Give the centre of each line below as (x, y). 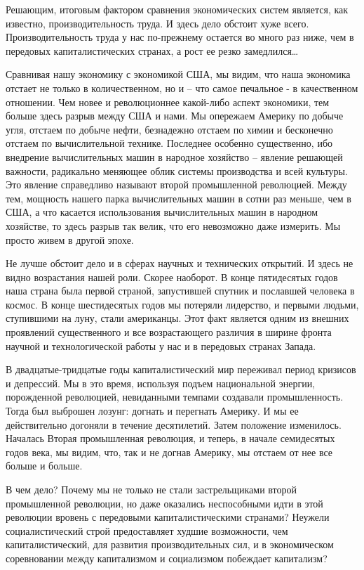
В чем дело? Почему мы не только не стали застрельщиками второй (151, 489)
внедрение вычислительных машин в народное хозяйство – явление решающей (174, 156)
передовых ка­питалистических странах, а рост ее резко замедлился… (152, 50)
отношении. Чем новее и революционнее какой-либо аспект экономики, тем (168, 102)
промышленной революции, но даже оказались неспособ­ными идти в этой (164, 503)
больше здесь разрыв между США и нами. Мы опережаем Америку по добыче (175, 116)
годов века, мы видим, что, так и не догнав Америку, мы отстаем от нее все (169, 452)
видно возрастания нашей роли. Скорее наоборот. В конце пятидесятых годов (172, 277)
